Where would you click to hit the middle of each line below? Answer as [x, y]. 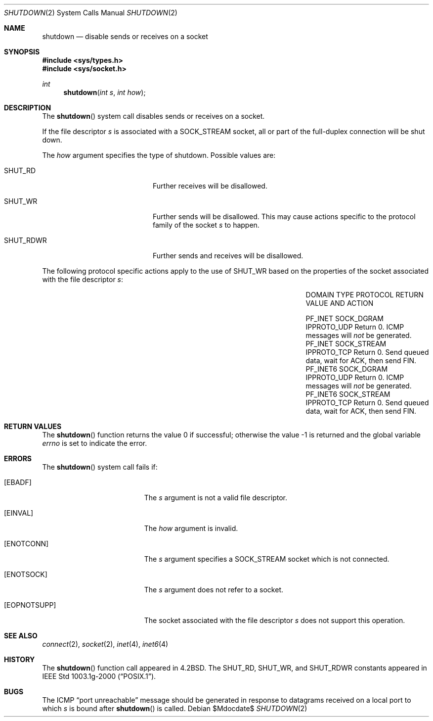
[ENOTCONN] [26, 544]
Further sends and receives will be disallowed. [228, 256]
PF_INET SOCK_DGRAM [345, 318]
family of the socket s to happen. [206, 225]
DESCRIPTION [28, 108]
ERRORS [18, 458]
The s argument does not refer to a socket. [214, 590]
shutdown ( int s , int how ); [105, 92]
